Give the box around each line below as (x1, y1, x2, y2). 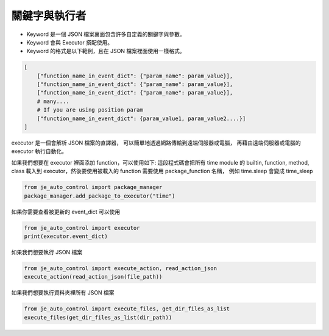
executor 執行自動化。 (11, 148, 67, 155)
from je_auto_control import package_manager (24, 184, 163, 191)
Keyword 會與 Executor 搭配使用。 (26, 38, 113, 46)
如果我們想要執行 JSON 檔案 (11, 248, 83, 256)
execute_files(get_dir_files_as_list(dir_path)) (24, 314, 172, 321)
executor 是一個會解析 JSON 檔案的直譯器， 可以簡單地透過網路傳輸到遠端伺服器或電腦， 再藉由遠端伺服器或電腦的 (11, 139, 301, 146)
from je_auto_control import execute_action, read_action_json (24, 265, 218, 271)
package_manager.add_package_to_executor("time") (24, 192, 175, 199)
